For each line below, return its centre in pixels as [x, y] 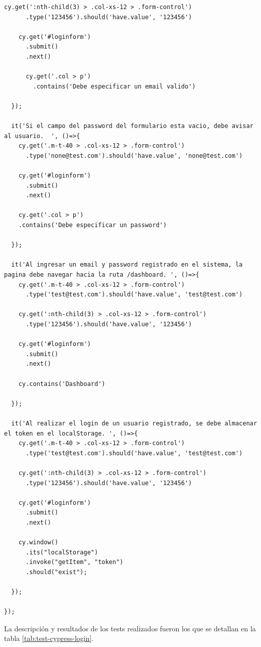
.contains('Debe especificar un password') [93, 225]
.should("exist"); [56, 572]
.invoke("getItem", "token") [74, 562]
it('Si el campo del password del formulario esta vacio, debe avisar [132, 126]
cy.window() [38, 543]
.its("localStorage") [62, 552]
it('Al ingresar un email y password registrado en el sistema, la [127, 265]
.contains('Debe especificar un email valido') [114, 86]
